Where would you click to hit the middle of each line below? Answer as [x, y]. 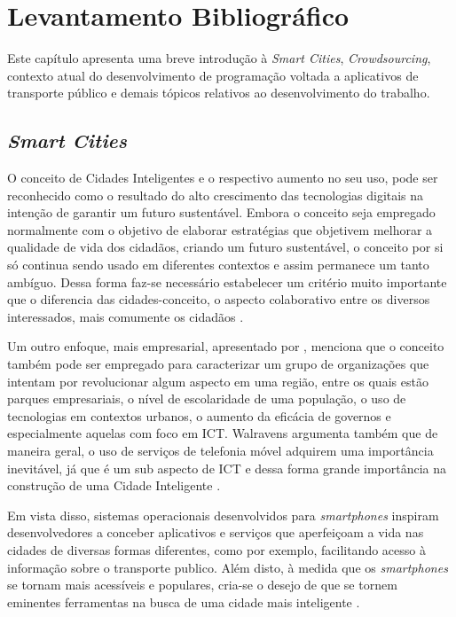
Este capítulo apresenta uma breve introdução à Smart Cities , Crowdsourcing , [219, 58]
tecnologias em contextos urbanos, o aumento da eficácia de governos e [199, 415]
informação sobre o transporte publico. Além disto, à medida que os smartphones [228, 567]
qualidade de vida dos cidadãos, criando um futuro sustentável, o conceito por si [225, 247]
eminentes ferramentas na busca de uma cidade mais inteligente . [184, 601]
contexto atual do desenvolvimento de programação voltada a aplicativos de [213, 75]
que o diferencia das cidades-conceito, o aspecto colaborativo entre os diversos [219, 299]
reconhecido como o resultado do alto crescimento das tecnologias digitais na [216, 195]
